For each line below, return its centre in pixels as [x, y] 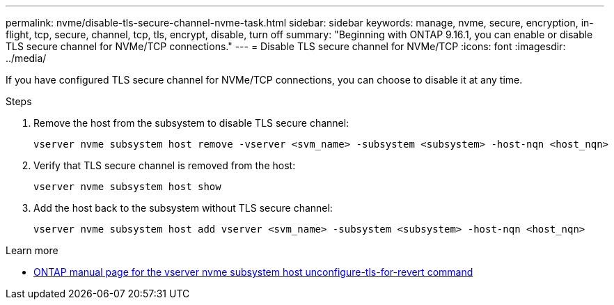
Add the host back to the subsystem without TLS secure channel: [183, 208]
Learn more [32, 250]
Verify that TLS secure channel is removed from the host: [165, 165]
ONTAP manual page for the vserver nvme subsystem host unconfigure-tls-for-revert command [253, 272]
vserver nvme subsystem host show [127, 187]
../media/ [26, 58]
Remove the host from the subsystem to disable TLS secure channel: [191, 123]
